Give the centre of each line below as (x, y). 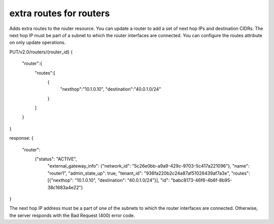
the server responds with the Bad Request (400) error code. (72, 215)
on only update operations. (38, 43)
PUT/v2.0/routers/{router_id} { (41, 52)
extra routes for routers (60, 13)
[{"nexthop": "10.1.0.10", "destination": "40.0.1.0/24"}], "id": (109, 180)
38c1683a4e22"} (65, 187)
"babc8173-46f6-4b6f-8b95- (201, 180)
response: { (22, 138)
